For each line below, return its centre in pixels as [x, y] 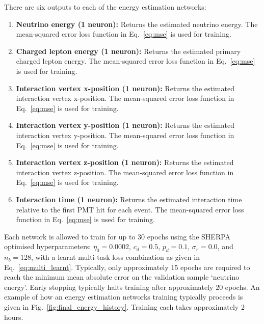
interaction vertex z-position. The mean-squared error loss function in [125, 172]
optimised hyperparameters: [48, 246]
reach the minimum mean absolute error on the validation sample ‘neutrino [122, 277]
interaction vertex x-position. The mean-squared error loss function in [125, 98]
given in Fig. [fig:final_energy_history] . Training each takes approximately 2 [124, 307]
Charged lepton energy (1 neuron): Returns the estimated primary [128, 51]
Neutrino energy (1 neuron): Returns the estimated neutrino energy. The [137, 24]
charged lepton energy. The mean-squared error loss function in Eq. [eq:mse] [136, 61]
